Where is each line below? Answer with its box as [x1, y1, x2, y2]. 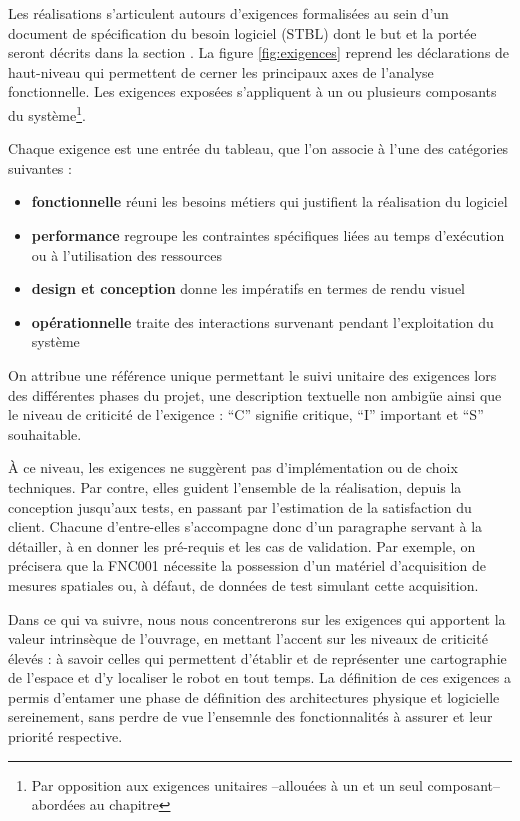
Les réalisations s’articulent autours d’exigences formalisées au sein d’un [8, 3, 449, 23]
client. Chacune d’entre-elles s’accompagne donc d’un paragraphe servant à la [8, 516, 483, 537]
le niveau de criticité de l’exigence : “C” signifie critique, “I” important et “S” [8, 404, 484, 425]
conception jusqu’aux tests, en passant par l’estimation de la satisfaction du [8, 496, 472, 517]
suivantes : [8, 157, 72, 178]
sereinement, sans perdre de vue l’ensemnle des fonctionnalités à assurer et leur [8, 706, 493, 727]
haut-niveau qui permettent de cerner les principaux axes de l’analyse [8, 61, 434, 82]
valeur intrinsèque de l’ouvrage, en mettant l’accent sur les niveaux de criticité [8, 628, 488, 649]
